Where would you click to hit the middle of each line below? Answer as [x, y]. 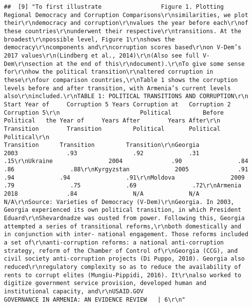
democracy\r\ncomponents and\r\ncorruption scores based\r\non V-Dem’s [123, 48]
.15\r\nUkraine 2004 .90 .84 [126, 161]
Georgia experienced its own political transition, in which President [123, 210]
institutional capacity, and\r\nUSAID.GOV [74, 291]
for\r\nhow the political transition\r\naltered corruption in [109, 72]
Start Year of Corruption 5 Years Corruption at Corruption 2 [117, 104]
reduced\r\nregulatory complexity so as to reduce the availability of [123, 267]
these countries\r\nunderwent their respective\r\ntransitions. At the [123, 31]
